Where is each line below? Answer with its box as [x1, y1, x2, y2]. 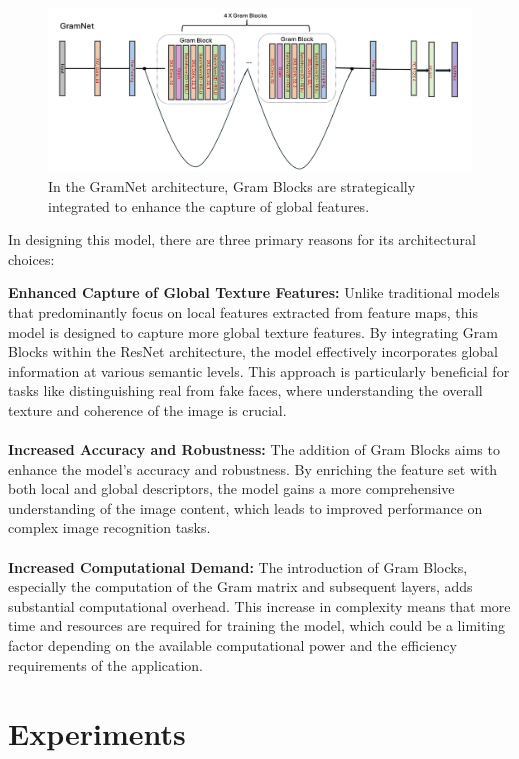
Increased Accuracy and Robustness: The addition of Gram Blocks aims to [8, 439, 500, 460]
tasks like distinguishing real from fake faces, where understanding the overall [8, 380, 483, 401]
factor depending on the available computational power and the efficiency [8, 635, 457, 656]
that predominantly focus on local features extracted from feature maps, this [8, 301, 478, 322]
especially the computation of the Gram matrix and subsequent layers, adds [8, 576, 473, 597]
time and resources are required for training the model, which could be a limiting [8, 615, 506, 636]
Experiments [8, 713, 186, 754]
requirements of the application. [8, 654, 204, 675]
